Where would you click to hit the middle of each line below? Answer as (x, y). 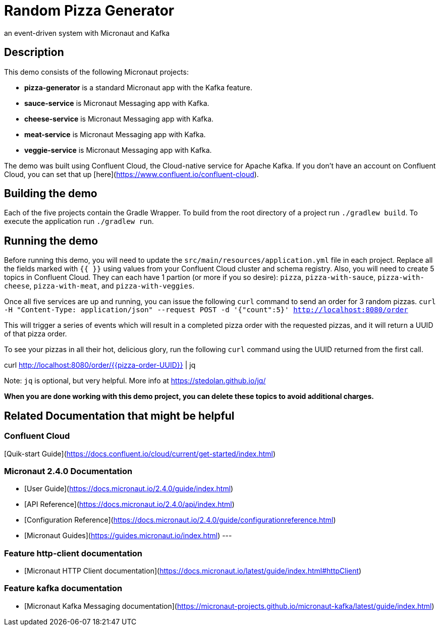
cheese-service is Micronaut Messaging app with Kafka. (119, 119)
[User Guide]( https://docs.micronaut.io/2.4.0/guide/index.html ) (129, 489)
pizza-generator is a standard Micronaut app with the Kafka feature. (139, 87)
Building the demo (51, 194)
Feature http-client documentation (73, 553)
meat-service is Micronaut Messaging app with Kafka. (115, 134)
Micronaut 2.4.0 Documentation (68, 471)
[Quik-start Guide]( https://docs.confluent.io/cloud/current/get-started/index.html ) (140, 453)
